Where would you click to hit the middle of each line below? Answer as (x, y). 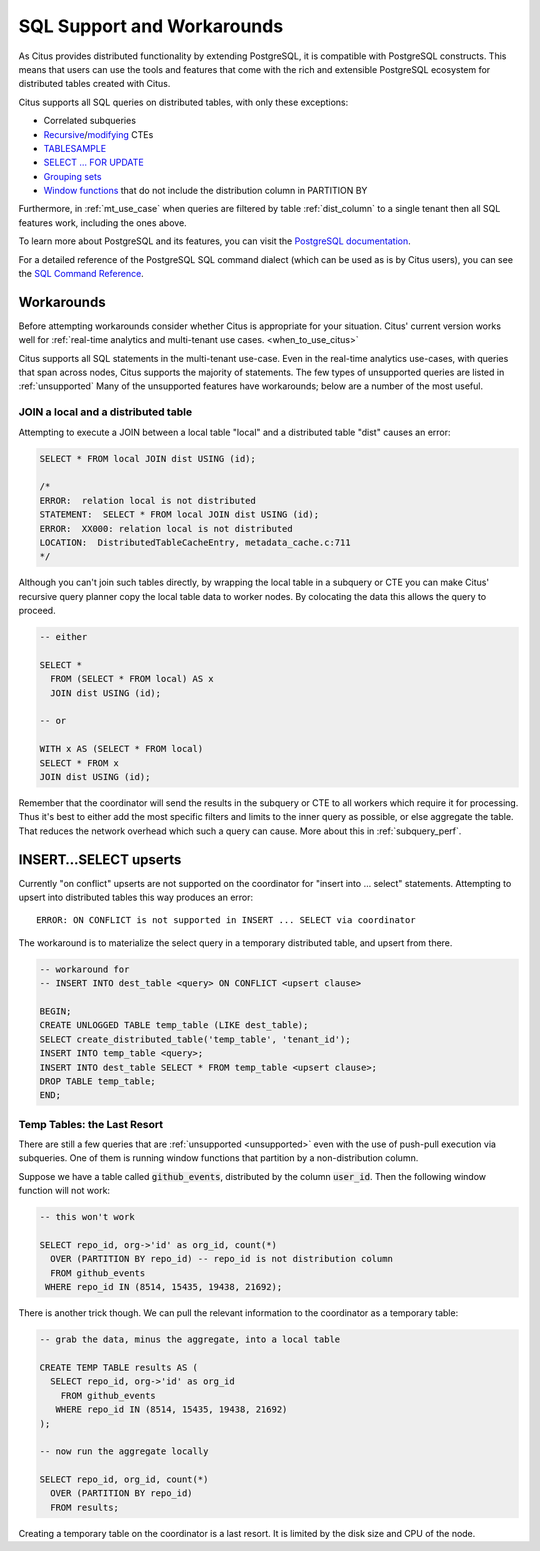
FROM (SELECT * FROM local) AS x (132, 679)
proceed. (37, 611)
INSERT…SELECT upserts (100, 859)
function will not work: (64, 1191)
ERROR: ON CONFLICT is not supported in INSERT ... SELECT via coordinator (226, 920)
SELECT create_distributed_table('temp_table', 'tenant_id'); (195, 1039)
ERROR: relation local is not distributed (148, 500)
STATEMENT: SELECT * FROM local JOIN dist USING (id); (179, 514)
